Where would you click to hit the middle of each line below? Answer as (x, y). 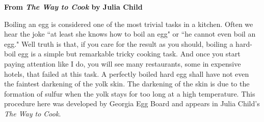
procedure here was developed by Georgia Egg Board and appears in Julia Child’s (132, 103)
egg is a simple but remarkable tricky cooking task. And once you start (129, 54)
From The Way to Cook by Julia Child (73, 7)
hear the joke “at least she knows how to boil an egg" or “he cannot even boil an (130, 34)
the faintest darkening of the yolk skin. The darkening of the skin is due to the (127, 84)
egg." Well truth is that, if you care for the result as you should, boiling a (119, 43)
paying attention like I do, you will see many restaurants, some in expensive (123, 63)
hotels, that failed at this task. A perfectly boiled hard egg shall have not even (127, 73)
